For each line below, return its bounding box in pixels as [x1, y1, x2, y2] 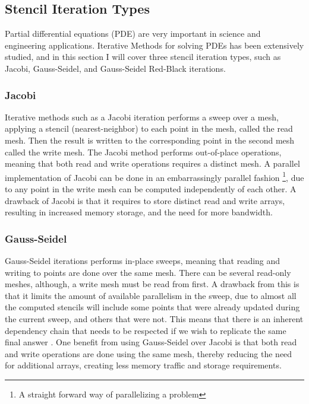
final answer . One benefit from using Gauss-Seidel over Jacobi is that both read [5, 336, 297, 348]
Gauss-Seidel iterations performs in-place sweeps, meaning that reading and [5, 255, 280, 267]
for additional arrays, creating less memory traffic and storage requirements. [5, 359, 282, 371]
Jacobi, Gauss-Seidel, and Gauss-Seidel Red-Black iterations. [5, 62, 226, 74]
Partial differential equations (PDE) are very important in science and [5, 27, 261, 40]
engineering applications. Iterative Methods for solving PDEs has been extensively [5, 39, 304, 51]
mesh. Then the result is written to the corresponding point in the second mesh [5, 133, 295, 146]
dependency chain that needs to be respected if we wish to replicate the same [5, 324, 286, 336]
